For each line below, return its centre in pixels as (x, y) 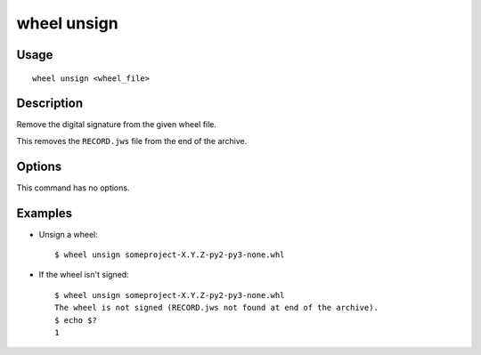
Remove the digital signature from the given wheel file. (117, 125)
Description (50, 104)
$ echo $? (76, 320)
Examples (45, 213)
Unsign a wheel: (68, 234)
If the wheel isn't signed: (84, 275)
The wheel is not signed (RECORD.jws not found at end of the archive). (216, 308)
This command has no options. (73, 188)
